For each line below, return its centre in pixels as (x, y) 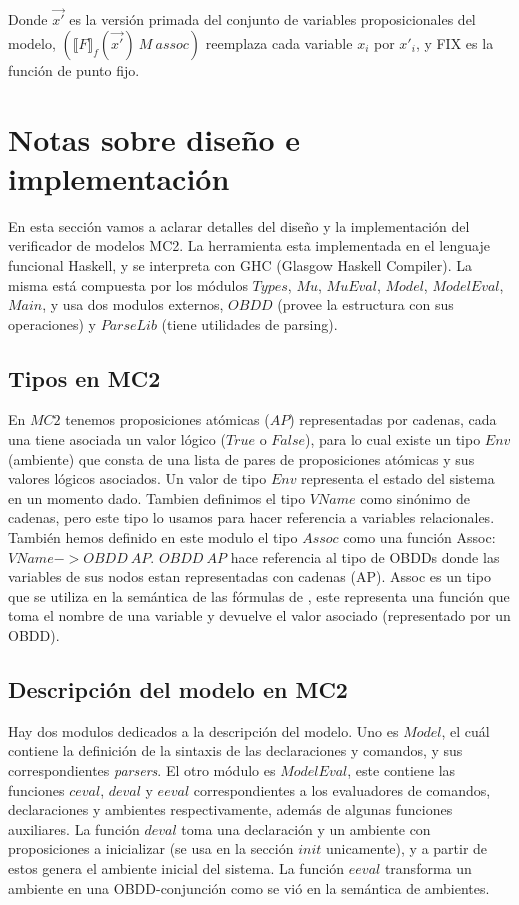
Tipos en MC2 (84, 377)
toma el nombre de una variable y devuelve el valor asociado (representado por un (259, 615)
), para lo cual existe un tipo (393, 439)
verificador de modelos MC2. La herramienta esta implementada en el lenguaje (249, 245)
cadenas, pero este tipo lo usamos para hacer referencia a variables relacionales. (251, 517)
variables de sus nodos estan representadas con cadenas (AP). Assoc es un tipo (249, 576)
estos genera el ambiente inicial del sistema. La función (176, 867)
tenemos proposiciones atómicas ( (167, 419)
